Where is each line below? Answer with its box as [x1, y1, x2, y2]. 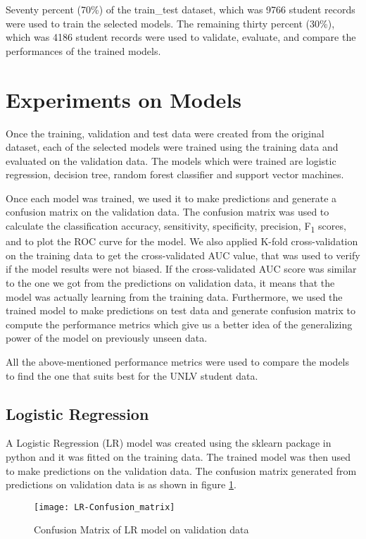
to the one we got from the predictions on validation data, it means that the [6, 275, 335, 290]
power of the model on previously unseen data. [6, 330, 208, 345]
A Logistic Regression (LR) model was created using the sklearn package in [6, 435, 332, 450]
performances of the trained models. [6, 43, 161, 58]
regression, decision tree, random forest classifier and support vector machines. [6, 167, 344, 182]
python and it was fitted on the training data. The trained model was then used [6, 449, 351, 464]
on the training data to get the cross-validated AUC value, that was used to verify [6, 247, 360, 262]
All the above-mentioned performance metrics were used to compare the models [6, 354, 350, 368]
